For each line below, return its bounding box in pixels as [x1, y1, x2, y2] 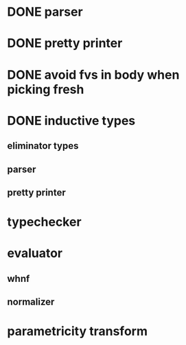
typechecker [7, 214, 82, 230]
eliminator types [7, 140, 79, 152]
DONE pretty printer [7, 36, 123, 51]
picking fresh [7, 82, 84, 97]
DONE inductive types [7, 112, 136, 128]
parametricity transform [7, 324, 148, 340]
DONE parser [7, 4, 84, 20]
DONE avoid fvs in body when [7, 67, 180, 82]
